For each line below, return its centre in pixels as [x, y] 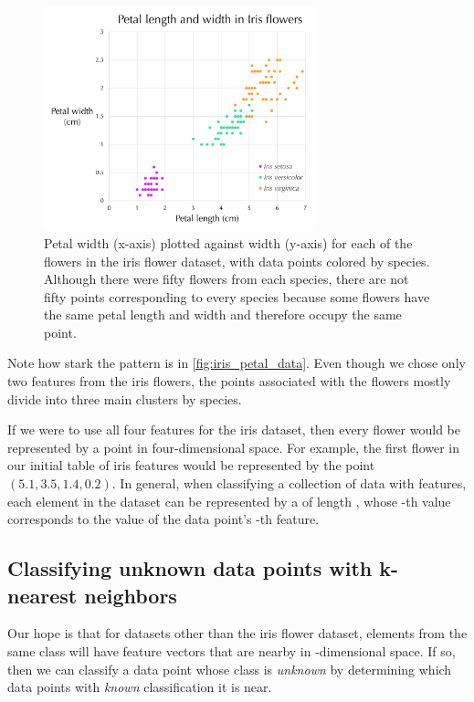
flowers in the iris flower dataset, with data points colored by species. [237, 261]
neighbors [131, 595]
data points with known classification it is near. [140, 687]
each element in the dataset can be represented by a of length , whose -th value [229, 501]
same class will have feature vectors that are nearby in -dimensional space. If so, [232, 651]
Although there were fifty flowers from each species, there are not [226, 279]
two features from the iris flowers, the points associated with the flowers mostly [229, 381]
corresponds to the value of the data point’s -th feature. [163, 519]
